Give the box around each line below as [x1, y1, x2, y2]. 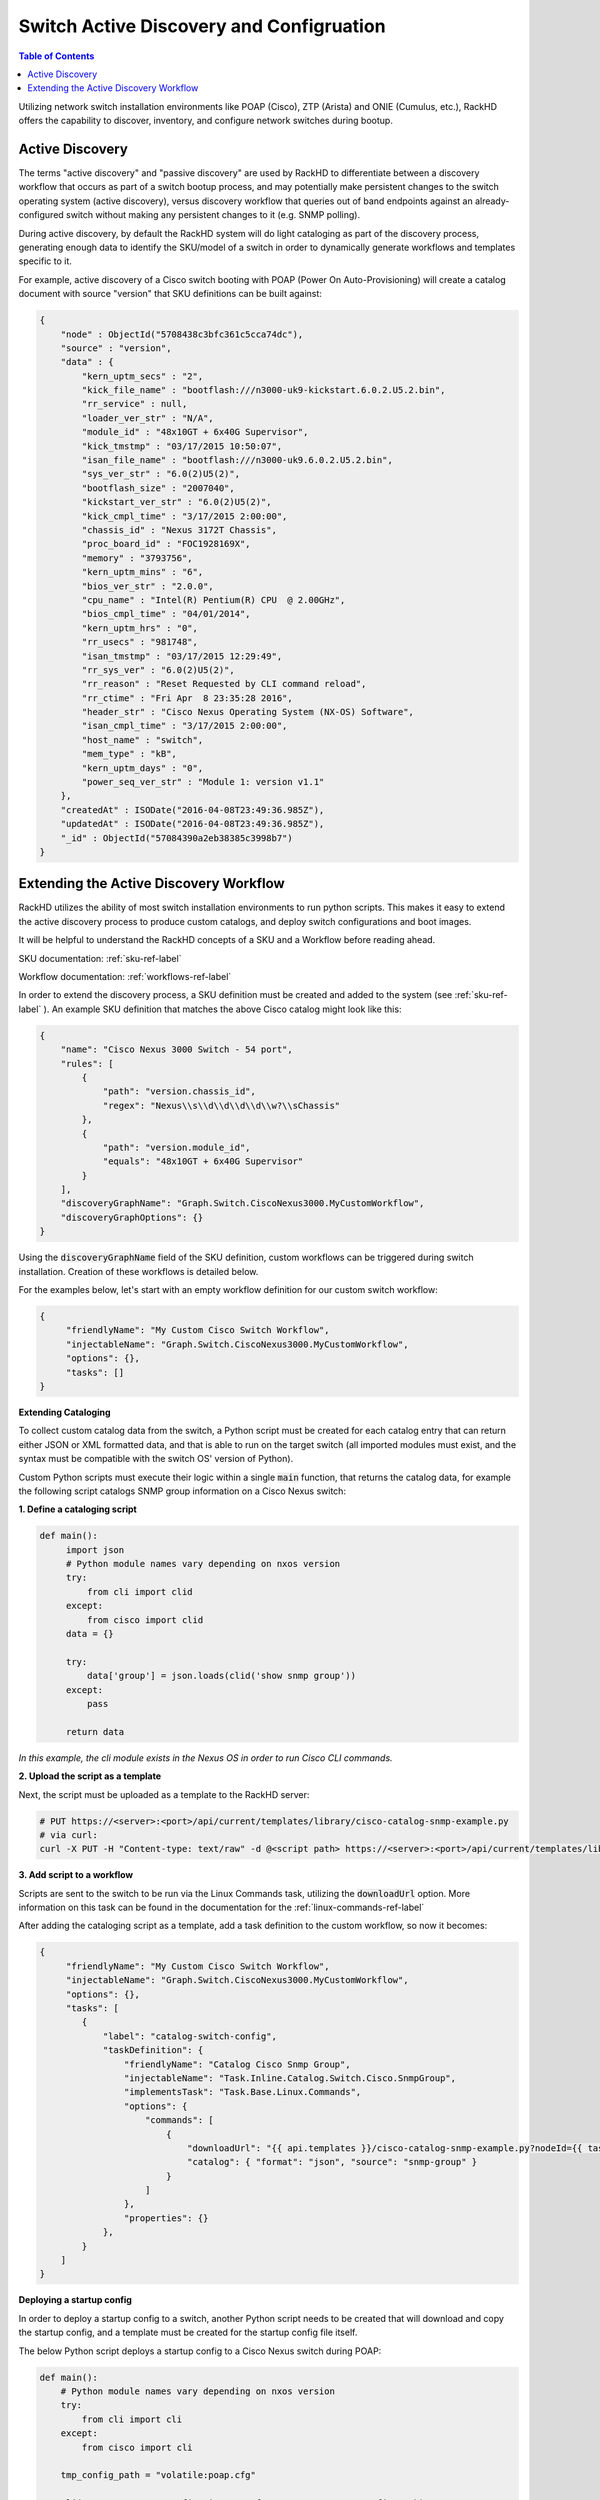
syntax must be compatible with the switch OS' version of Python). [18, 1453, 294, 1465]
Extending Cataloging [18, 1406, 111, 1418]
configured [18, 209, 64, 221]
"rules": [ [60, 1058, 114, 1069]
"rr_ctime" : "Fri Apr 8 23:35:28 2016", [81, 692, 294, 704]
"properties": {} [123, 2212, 209, 2224]
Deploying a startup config [18, 2294, 132, 2306]
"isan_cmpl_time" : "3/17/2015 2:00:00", [81, 720, 288, 732]
